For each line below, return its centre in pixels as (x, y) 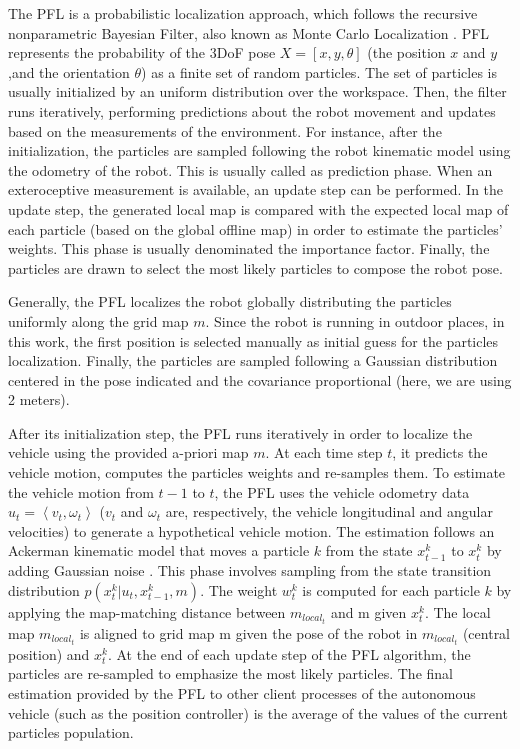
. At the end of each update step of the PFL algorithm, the (289, 653)
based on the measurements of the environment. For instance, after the (225, 130)
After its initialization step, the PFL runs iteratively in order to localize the (240, 432)
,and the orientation (69, 71)
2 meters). (39, 399)
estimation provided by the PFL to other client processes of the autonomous (242, 693)
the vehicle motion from (81, 491)
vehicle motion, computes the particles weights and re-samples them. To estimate (257, 472)
